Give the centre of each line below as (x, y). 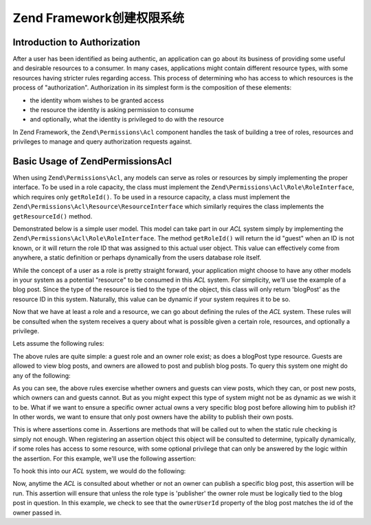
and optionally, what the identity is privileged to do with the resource (127, 120)
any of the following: (42, 375)
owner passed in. (37, 513)
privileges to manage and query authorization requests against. (102, 142)
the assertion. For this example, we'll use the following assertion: (104, 458)
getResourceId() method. (53, 216)
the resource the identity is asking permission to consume (112, 110)
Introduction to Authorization (77, 42)
